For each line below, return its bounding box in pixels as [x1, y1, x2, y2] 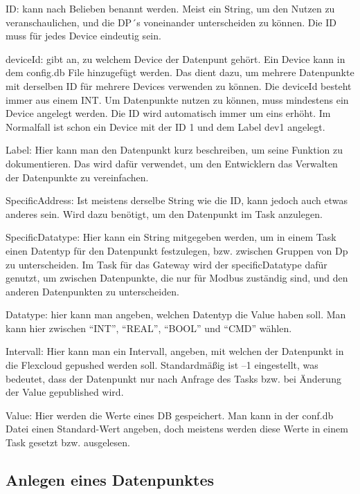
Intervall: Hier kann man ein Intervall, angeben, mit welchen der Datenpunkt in [6, 344, 344, 358]
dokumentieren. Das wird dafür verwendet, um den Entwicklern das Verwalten [6, 156, 338, 170]
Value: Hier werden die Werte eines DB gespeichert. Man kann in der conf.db [6, 408, 334, 422]
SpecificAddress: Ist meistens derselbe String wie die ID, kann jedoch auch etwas [6, 193, 348, 208]
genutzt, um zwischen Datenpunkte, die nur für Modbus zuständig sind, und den [6, 271, 348, 285]
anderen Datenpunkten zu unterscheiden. [6, 284, 179, 298]
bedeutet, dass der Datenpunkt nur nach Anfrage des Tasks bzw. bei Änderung [6, 371, 341, 385]
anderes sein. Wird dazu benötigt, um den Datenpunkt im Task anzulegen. [6, 206, 323, 221]
